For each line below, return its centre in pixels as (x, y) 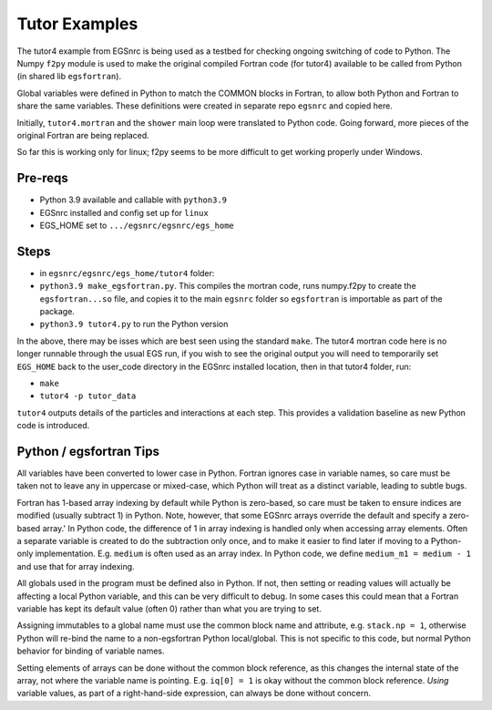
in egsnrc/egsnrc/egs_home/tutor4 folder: (127, 273)
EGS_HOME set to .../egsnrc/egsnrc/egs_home (137, 225)
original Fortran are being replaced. (83, 135)
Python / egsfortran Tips (88, 451)
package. (57, 312)
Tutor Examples (77, 24)
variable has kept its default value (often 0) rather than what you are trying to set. (169, 608)
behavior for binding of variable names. (91, 651)
